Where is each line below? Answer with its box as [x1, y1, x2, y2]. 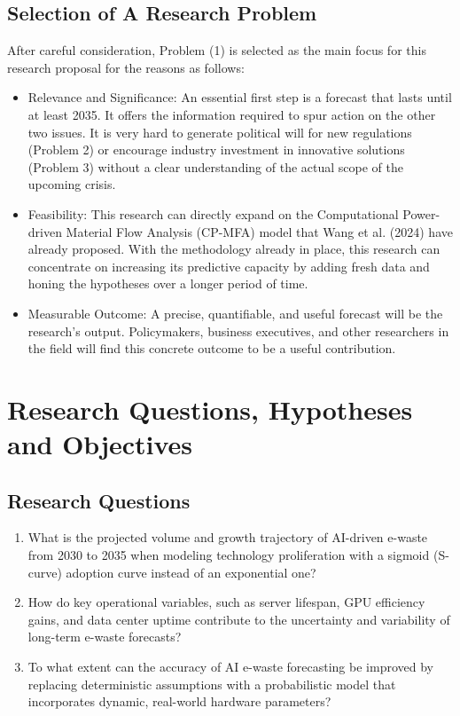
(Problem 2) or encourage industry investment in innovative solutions [27, 140, 405, 159]
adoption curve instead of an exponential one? [66, 563, 316, 581]
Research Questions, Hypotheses [7, 390, 413, 427]
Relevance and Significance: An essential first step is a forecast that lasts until [27, 88, 452, 106]
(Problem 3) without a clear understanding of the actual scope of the [27, 157, 404, 176]
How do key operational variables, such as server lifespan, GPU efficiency [27, 593, 425, 611]
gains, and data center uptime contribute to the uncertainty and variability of [27, 610, 450, 628]
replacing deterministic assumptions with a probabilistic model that [27, 674, 396, 693]
